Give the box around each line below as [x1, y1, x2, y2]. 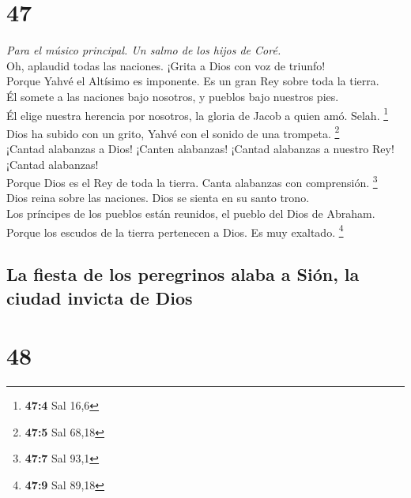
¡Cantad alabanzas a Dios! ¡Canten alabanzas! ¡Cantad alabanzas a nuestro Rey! [6, 140, 394, 156]
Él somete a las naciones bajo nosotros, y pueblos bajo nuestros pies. [6, 88, 339, 104]
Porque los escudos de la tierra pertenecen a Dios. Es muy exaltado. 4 [6, 221, 344, 240]
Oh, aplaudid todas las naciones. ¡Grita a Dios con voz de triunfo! [6, 57, 326, 73]
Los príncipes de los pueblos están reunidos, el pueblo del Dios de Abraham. [6, 205, 375, 222]
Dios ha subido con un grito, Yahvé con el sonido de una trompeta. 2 [6, 122, 340, 141]
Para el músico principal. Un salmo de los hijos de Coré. [6, 42, 281, 58]
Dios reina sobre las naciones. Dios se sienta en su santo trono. [6, 189, 310, 206]
